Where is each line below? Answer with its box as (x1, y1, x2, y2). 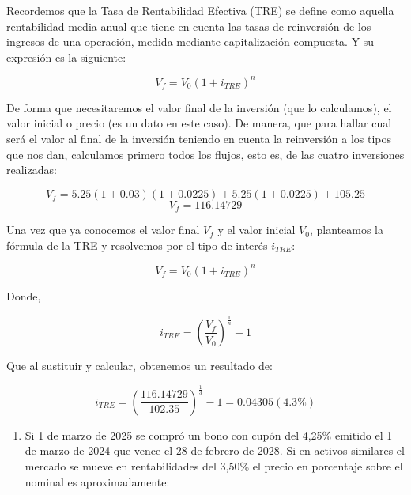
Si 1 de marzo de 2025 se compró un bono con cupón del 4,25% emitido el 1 (25, 426, 393, 443)
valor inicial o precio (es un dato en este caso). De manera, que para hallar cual (6, 115, 392, 131)
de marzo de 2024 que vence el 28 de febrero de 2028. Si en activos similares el (25, 442, 405, 459)
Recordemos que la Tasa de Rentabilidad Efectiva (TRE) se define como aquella (6, 2, 394, 18)
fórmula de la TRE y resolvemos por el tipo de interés (6, 236, 268, 253)
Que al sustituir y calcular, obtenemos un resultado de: (6, 357, 273, 373)
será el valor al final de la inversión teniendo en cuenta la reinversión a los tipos (6, 130, 392, 147)
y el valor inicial (217, 221, 296, 238)
